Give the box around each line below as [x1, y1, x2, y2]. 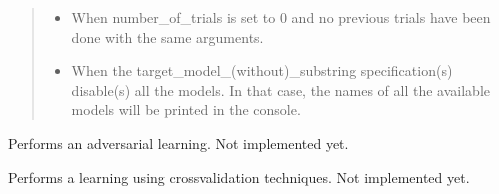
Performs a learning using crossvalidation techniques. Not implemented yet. [8, 166, 470, 187]
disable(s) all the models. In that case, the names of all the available [71, 79, 490, 100]
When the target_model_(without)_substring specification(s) [71, 60, 453, 81]
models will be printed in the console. [71, 99, 301, 120]
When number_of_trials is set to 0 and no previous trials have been [71, 7, 491, 27]
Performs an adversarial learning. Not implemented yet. [8, 132, 349, 153]
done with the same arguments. [71, 26, 264, 47]
